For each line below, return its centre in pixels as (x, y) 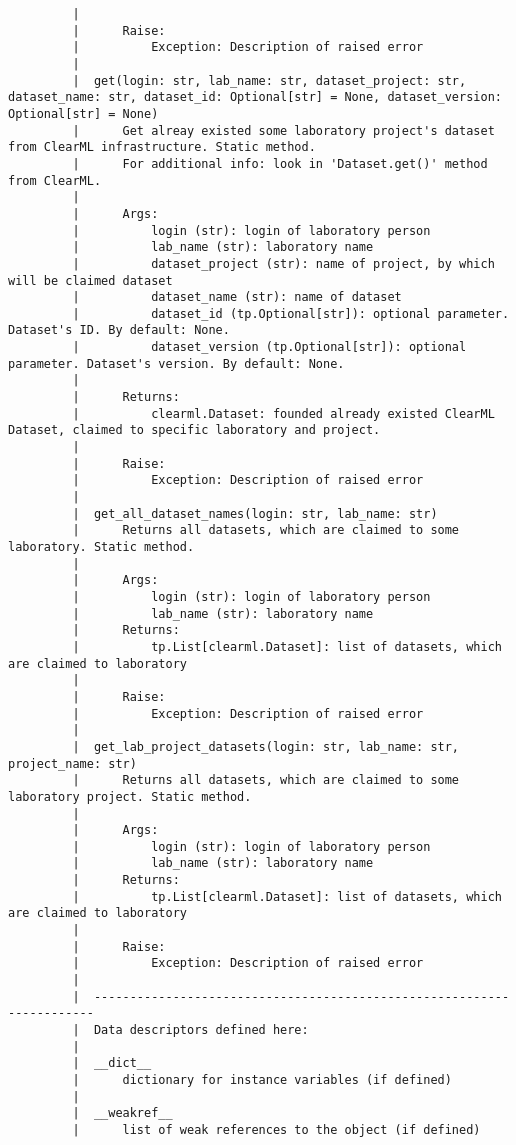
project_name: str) (72, 763)
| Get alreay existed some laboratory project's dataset (283, 130)
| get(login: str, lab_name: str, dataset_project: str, (269, 80)
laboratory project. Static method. (130, 796)
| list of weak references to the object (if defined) (276, 1129)
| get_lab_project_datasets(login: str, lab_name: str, (266, 746)
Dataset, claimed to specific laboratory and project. (194, 430)
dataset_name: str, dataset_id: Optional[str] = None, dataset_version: (255, 97)
